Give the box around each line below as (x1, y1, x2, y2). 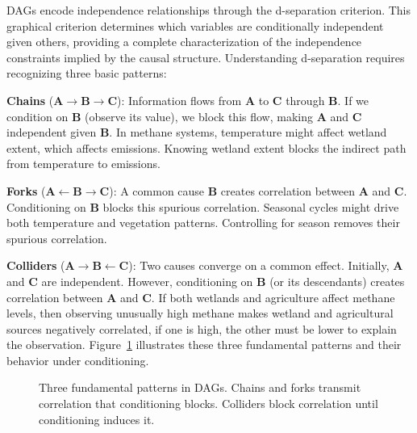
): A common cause (109, 182, 205, 199)
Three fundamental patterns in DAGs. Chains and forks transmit (39, 379, 361, 396)
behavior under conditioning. (6, 351, 149, 368)
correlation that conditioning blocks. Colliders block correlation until (39, 395, 378, 412)
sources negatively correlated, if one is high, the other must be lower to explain (6, 320, 397, 337)
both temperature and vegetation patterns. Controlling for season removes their (6, 214, 400, 231)
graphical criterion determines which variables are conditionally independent (6, 17, 384, 34)
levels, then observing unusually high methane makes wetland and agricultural (6, 305, 394, 322)
